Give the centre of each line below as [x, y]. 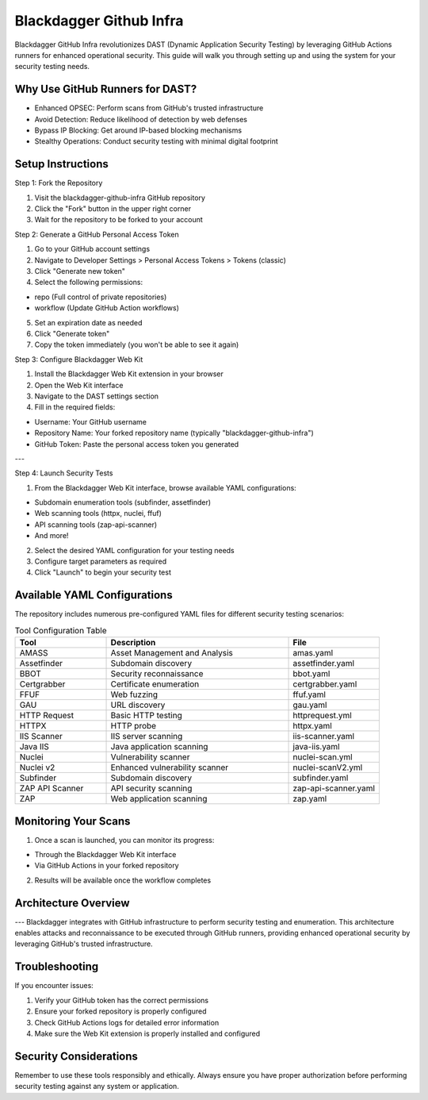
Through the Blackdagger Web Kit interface [105, 854]
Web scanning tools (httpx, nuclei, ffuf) [98, 513]
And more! [52, 536]
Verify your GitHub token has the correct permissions [122, 1000]
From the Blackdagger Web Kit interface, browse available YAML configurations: [165, 487]
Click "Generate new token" [80, 271]
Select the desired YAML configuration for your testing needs [134, 550]
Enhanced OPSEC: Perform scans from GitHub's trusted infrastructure [149, 108]
